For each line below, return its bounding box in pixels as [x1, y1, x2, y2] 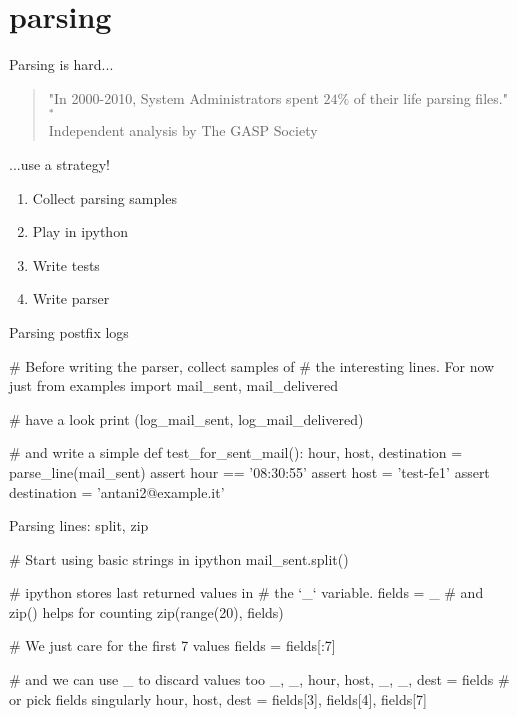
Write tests [32, 254, 100, 275]
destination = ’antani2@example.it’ [9, 481, 225, 502]
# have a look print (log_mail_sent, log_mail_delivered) [9, 408, 364, 429]
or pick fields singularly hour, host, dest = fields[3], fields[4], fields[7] [9, 688, 427, 709]
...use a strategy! [9, 153, 110, 174]
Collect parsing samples [32, 187, 177, 208]
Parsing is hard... [9, 54, 114, 75]
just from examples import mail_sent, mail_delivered [9, 375, 338, 396]
